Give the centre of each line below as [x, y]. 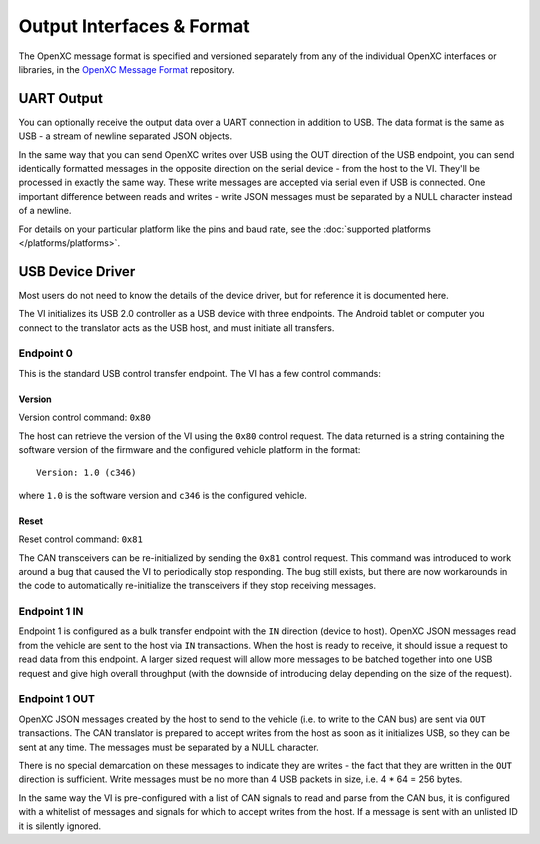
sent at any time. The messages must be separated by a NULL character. [168, 747]
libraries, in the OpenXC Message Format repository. [126, 69]
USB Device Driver [77, 271]
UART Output [61, 98]
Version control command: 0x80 [85, 417]
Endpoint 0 [46, 353]
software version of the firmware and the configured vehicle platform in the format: [189, 449]
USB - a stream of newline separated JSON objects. [125, 136]
